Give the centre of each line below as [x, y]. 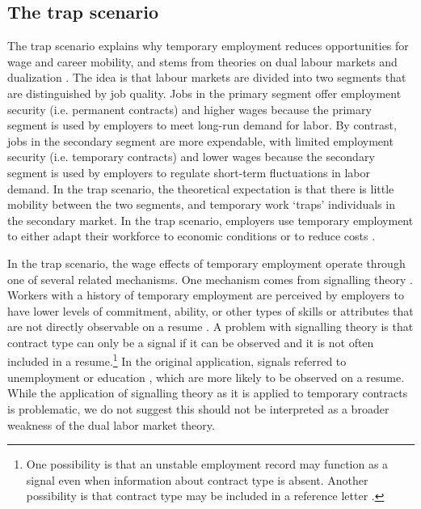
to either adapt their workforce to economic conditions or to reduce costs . [192, 236]
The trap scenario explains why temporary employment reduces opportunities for [208, 46]
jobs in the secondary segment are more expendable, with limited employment [200, 140]
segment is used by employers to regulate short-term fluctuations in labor [189, 172]
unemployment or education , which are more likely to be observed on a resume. [206, 377]
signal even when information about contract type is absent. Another [197, 479]
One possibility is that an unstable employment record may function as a [207, 464]
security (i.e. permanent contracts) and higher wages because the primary [189, 109]
